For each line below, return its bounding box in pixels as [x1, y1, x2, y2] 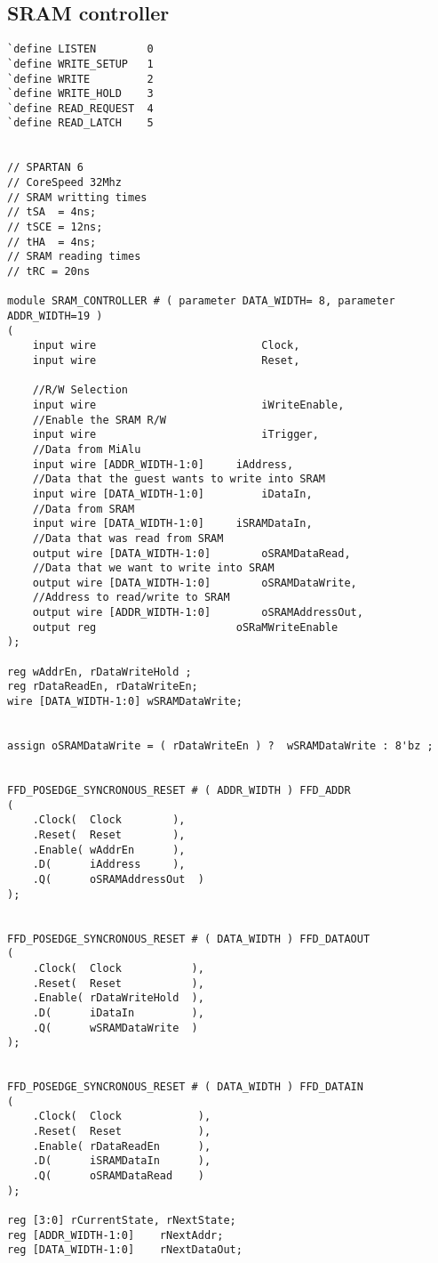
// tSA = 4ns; [7, 206, 97, 219]
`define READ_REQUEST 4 [7, 101, 154, 115]
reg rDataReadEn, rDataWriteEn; [7, 680, 198, 693]
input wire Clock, [32, 339, 300, 352]
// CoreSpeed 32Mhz [7, 176, 122, 190]
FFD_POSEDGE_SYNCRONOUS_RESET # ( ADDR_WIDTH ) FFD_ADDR [7, 784, 351, 797]
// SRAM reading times [7, 250, 141, 263]
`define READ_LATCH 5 [7, 117, 154, 130]
